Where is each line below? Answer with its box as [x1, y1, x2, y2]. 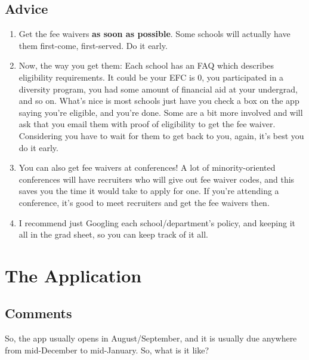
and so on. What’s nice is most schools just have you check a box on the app [18, 94, 299, 107]
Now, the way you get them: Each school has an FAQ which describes [18, 59, 274, 72]
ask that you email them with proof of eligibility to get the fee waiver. [18, 118, 276, 130]
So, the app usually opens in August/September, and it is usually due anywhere [5, 332, 297, 344]
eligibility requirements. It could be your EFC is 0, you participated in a [18, 70, 284, 83]
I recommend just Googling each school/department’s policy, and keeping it [18, 216, 295, 229]
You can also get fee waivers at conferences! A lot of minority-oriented [18, 161, 276, 174]
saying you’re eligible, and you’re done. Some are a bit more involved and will [18, 106, 303, 118]
